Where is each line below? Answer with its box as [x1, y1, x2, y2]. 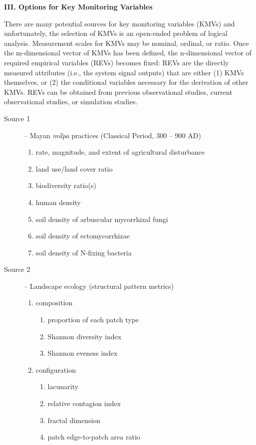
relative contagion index [47, 398, 121, 409]
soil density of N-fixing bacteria [35, 247, 132, 257]
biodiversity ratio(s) [35, 180, 96, 191]
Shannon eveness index [47, 348, 118, 358]
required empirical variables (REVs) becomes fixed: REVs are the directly [4, 57, 229, 67]
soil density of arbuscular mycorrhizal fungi [35, 214, 168, 224]
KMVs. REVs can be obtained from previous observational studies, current [4, 86, 233, 97]
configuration [35, 364, 76, 375]
